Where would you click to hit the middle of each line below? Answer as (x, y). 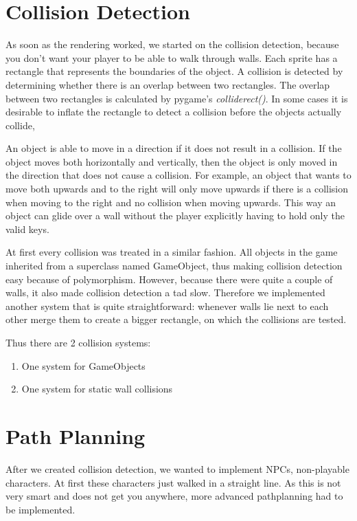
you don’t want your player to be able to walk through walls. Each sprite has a (172, 57)
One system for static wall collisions (97, 389)
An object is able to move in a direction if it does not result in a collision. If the (174, 148)
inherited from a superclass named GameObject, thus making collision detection (174, 266)
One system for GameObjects (83, 365)
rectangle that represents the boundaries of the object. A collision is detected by (174, 71)
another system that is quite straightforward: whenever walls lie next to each (167, 306)
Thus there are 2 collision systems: (78, 342)
